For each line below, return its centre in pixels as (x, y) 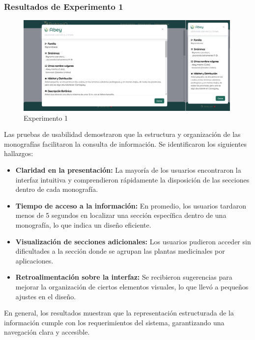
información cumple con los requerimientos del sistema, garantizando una (114, 322)
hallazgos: (19, 153)
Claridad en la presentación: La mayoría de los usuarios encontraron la (128, 170)
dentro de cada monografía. (57, 189)
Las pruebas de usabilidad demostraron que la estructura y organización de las (122, 134)
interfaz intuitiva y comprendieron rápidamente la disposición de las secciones (132, 179)
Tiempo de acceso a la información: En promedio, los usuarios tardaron (131, 205)
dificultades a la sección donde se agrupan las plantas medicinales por (120, 251)
